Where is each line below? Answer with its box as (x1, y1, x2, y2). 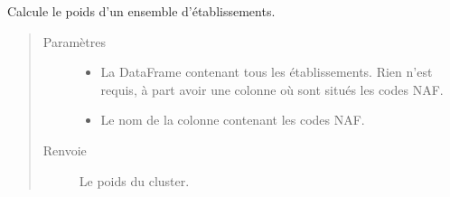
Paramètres (42, 32, 106, 51)
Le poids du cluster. (79, 171, 190, 190)
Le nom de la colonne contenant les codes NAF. (100, 110, 365, 129)
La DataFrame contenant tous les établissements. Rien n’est (100, 62, 433, 81)
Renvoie (42, 140, 87, 159)
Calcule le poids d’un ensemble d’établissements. (7, 2, 276, 20)
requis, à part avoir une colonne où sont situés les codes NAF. (100, 80, 444, 98)
